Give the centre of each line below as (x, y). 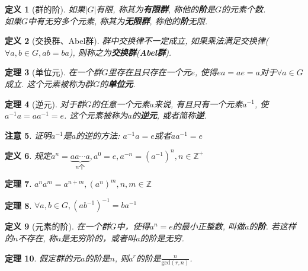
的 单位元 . (118, 83)
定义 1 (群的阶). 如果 (45, 9)
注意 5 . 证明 (28, 135)
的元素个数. (243, 9)
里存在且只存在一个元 (150, 72)
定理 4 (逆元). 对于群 (45, 103)
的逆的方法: (98, 135)
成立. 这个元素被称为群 (49, 83)
